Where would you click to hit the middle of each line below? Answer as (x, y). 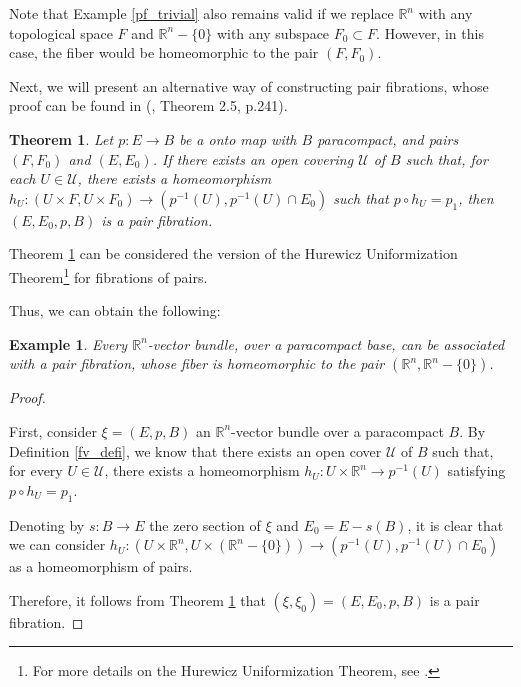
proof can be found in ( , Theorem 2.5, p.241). (148, 105)
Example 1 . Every (68, 343)
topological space (61, 32)
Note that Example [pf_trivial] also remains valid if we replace (201, 13)
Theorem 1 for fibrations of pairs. (108, 275)
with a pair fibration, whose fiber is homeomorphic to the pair (197, 363)
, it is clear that (455, 524)
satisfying (476, 470)
